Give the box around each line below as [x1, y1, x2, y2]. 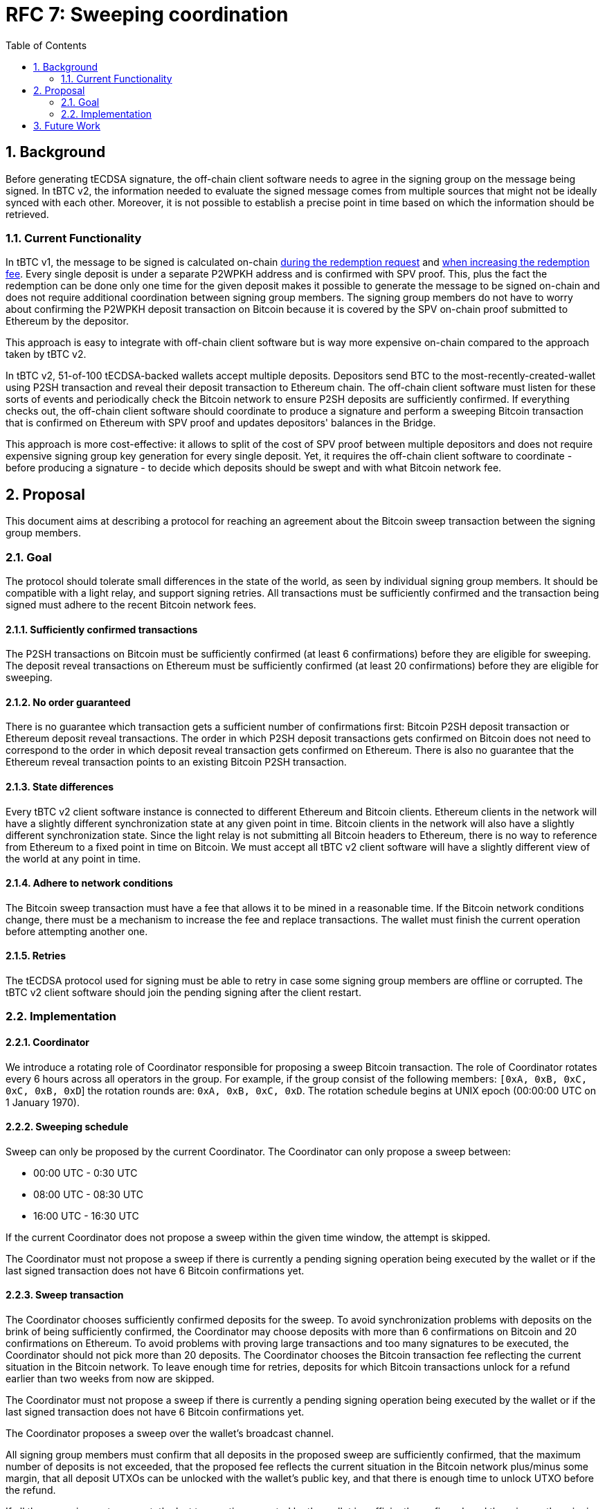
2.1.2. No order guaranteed [6, 696, 131, 708]
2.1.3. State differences [6, 780, 114, 793]
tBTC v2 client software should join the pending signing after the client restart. [6, 986, 361, 999]
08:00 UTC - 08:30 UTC [33, 1188, 143, 1200]
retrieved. [6, 208, 49, 220]
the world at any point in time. [6, 852, 141, 865]
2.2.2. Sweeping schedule [6, 1121, 129, 1133]
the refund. [6, 1484, 56, 1497]
